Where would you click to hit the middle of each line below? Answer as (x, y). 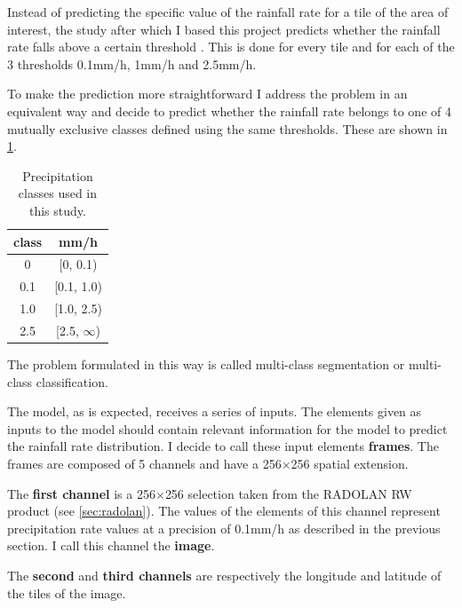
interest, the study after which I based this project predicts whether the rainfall (224, 29)
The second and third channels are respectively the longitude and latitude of (224, 575)
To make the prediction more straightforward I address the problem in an (207, 94)
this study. (57, 210)
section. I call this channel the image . (111, 545)
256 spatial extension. (350, 463)
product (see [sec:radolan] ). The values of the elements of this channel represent (224, 511)
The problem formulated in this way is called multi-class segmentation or (206, 364)
